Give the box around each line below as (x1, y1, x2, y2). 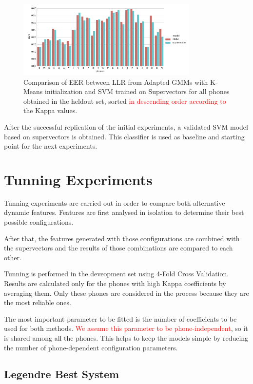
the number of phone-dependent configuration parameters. (4, 342, 178, 352)
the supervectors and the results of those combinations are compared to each (4, 243, 233, 253)
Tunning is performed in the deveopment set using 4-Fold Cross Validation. (4, 269, 229, 279)
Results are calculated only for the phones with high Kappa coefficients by (4, 278, 226, 288)
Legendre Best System (4, 366, 119, 381)
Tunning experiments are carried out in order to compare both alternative (4, 197, 225, 208)
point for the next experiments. (4, 141, 97, 151)
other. (4, 252, 21, 262)
